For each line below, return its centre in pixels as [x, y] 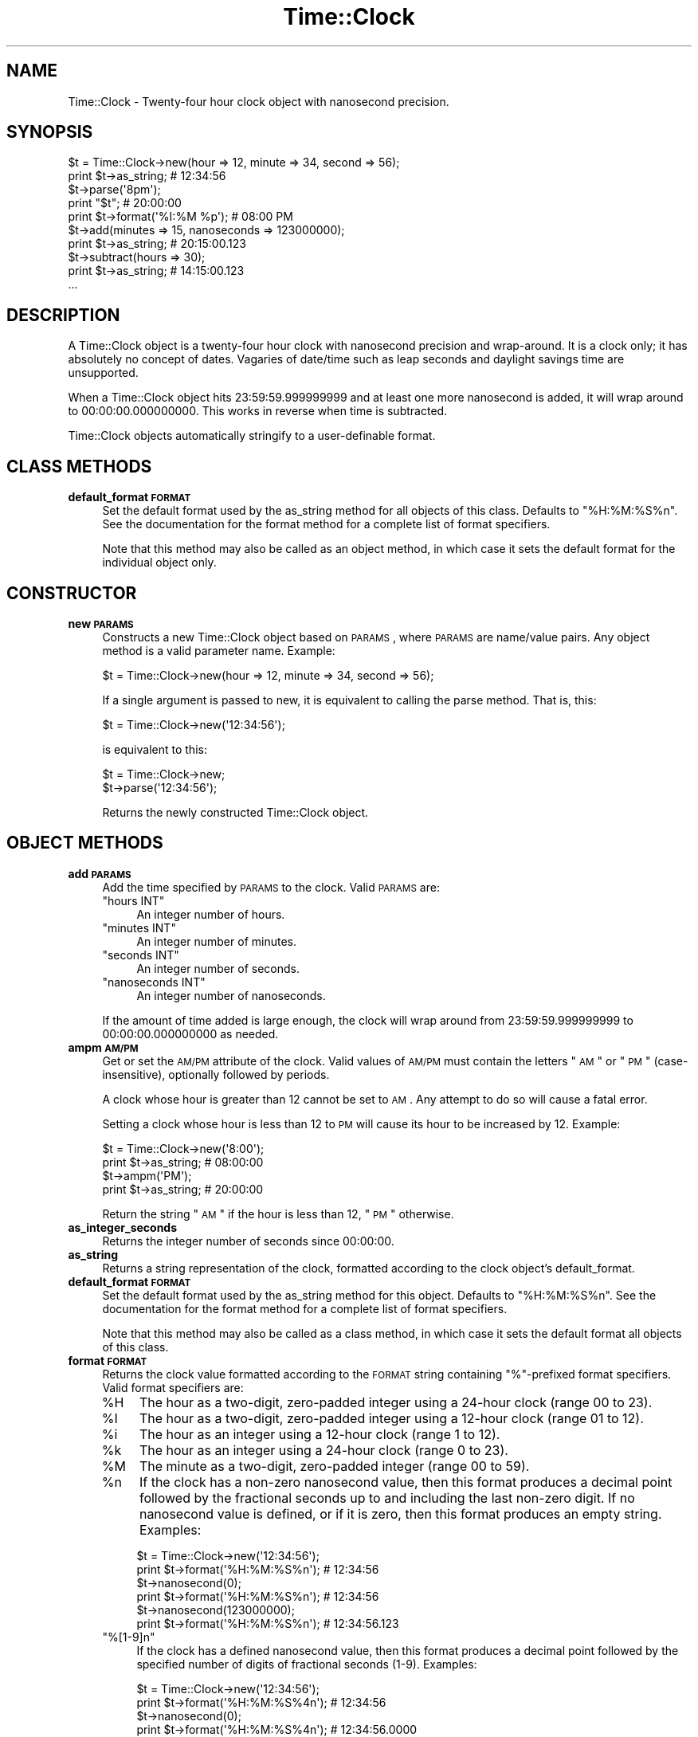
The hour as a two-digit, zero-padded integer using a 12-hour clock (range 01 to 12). [391, 1418]
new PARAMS [101, 623]
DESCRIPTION [63, 315]
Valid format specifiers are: [173, 1387]
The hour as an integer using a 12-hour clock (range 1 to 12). [320, 1434]
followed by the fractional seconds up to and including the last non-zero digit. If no [387, 1498]
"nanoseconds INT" [154, 982]
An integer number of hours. [211, 914]
